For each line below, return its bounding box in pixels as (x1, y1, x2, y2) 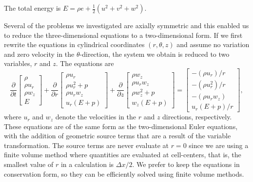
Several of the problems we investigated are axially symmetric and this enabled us (4, 20, 249, 30)
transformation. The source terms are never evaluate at (4, 140, 169, 150)
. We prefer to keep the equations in (132, 159, 240, 169)
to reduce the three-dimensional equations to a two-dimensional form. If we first (4, 30, 243, 40)
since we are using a (189, 140, 249, 150)
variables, (4, 58, 32, 68)
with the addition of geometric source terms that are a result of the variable (4, 131, 231, 141)
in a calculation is (60, 159, 114, 169)
